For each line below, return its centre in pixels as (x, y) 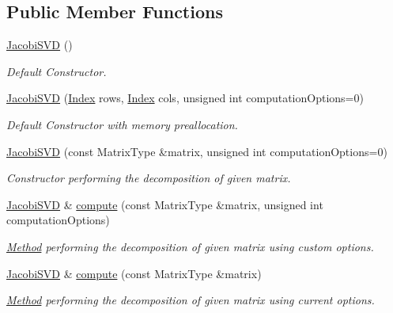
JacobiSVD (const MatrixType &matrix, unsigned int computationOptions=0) (197, 151)
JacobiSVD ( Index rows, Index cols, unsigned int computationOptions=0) (185, 98)
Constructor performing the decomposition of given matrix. (149, 178)
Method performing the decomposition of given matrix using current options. (191, 300)
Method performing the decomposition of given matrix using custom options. (190, 246)
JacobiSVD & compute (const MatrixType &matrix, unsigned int (165, 204)
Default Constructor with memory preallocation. (122, 124)
